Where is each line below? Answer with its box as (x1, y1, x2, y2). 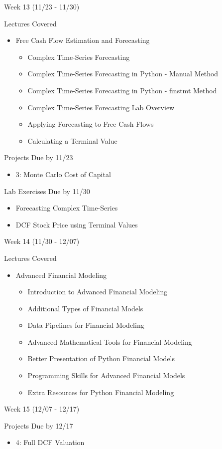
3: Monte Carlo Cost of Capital (15, 169, 111, 179)
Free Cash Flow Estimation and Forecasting (15, 35, 150, 45)
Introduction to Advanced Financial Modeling (27, 286, 168, 297)
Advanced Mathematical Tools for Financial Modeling (27, 336, 192, 347)
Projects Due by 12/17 (4, 420, 73, 431)
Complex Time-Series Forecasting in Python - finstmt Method (27, 85, 217, 95)
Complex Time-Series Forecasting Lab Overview (27, 102, 175, 112)
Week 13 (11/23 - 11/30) (4, 1, 80, 11)
